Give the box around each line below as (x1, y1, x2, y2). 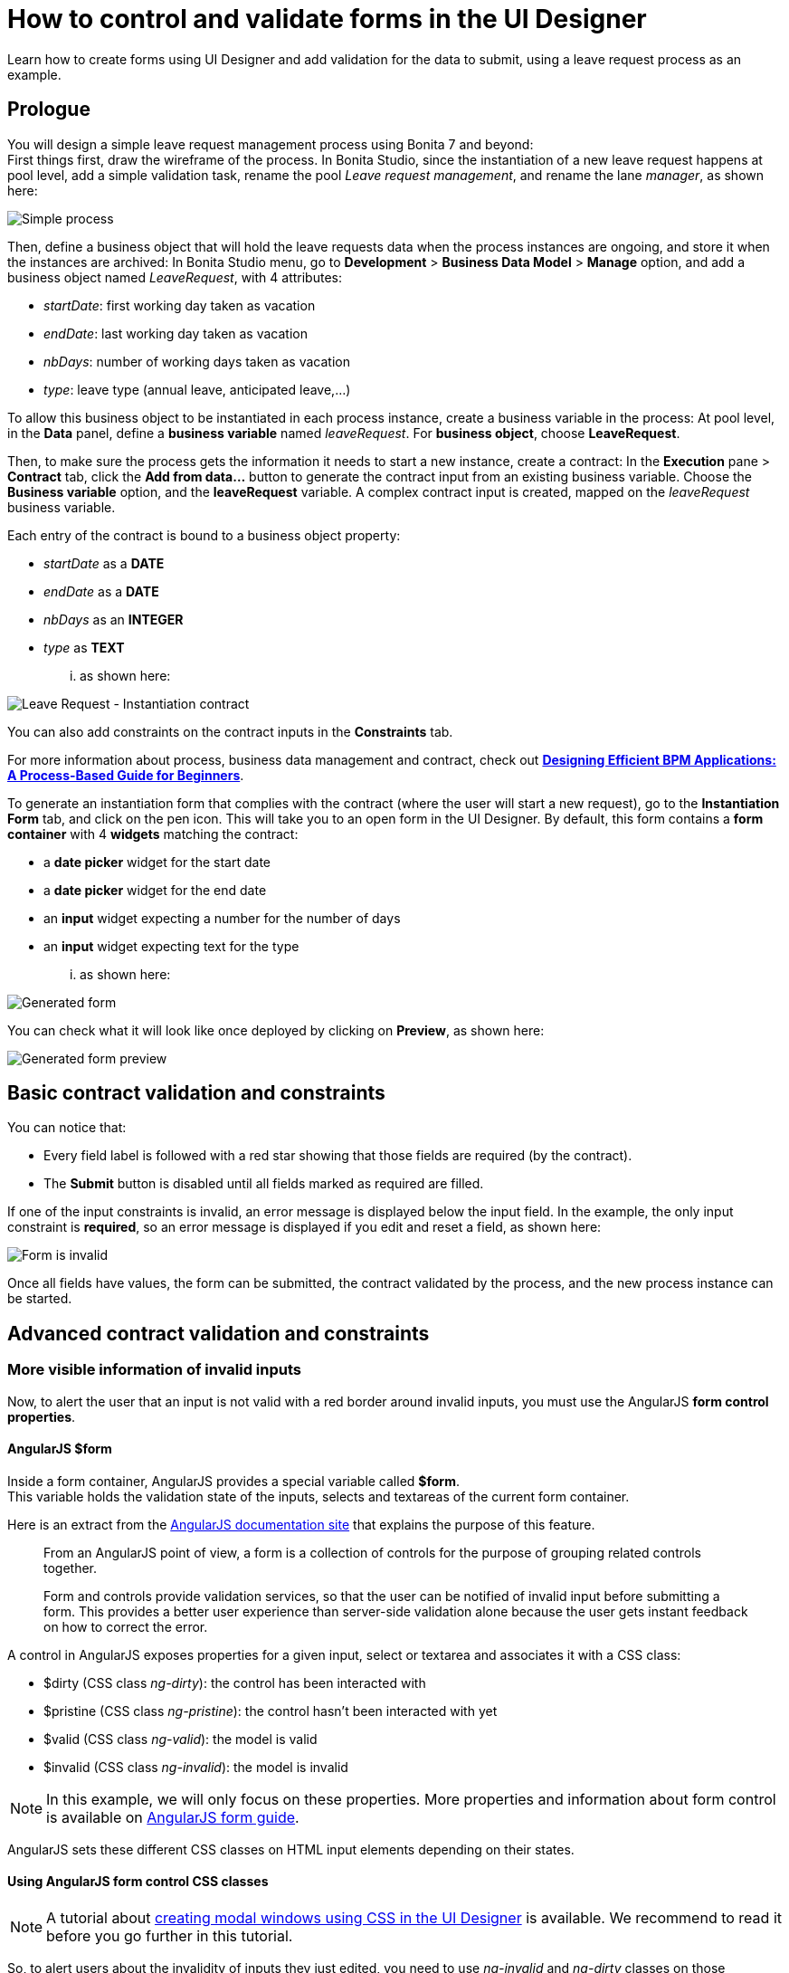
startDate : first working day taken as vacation (43, 297, 316, 313)
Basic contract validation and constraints (7, 1082, 385, 1105)
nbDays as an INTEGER (43, 611, 184, 627)
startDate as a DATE (43, 555, 165, 571)
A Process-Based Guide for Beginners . (7, 767, 244, 783)
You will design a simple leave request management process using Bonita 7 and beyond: (7, 136, 534, 152)
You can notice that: (7, 1120, 127, 1136)
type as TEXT (43, 639, 125, 655)
